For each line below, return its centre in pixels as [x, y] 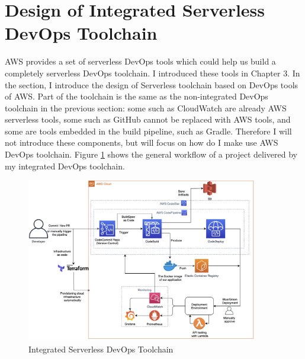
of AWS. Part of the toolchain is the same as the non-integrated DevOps [137, 96]
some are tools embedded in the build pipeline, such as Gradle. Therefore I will [148, 131]
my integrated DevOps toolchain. [65, 166]
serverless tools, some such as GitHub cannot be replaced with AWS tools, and [148, 119]
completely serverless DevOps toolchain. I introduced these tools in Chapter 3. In [152, 73]
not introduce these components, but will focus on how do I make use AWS [142, 142]
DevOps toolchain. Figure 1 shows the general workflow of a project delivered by [151, 154]
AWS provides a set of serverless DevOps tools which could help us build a [140, 61]
